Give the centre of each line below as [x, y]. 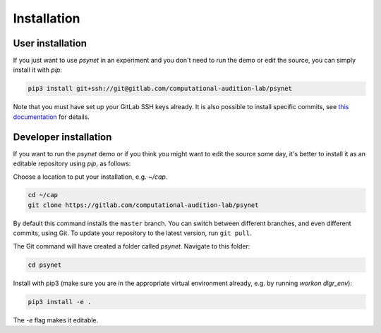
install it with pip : [38, 70]
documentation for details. [51, 117]
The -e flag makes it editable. [56, 320]
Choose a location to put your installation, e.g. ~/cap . [90, 177]
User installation [50, 43]
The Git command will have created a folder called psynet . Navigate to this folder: [132, 246]
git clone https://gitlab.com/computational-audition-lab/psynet [143, 205]
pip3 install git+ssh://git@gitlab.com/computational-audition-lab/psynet [160, 89]
